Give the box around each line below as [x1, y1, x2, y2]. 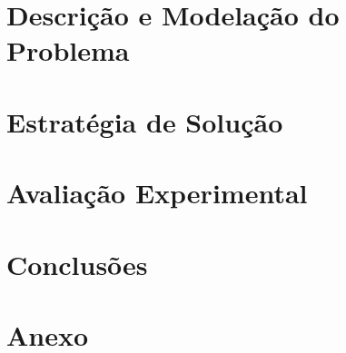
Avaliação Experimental [6, 174, 308, 211]
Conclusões [6, 245, 148, 282]
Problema [6, 32, 130, 69]
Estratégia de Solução [6, 103, 283, 140]
